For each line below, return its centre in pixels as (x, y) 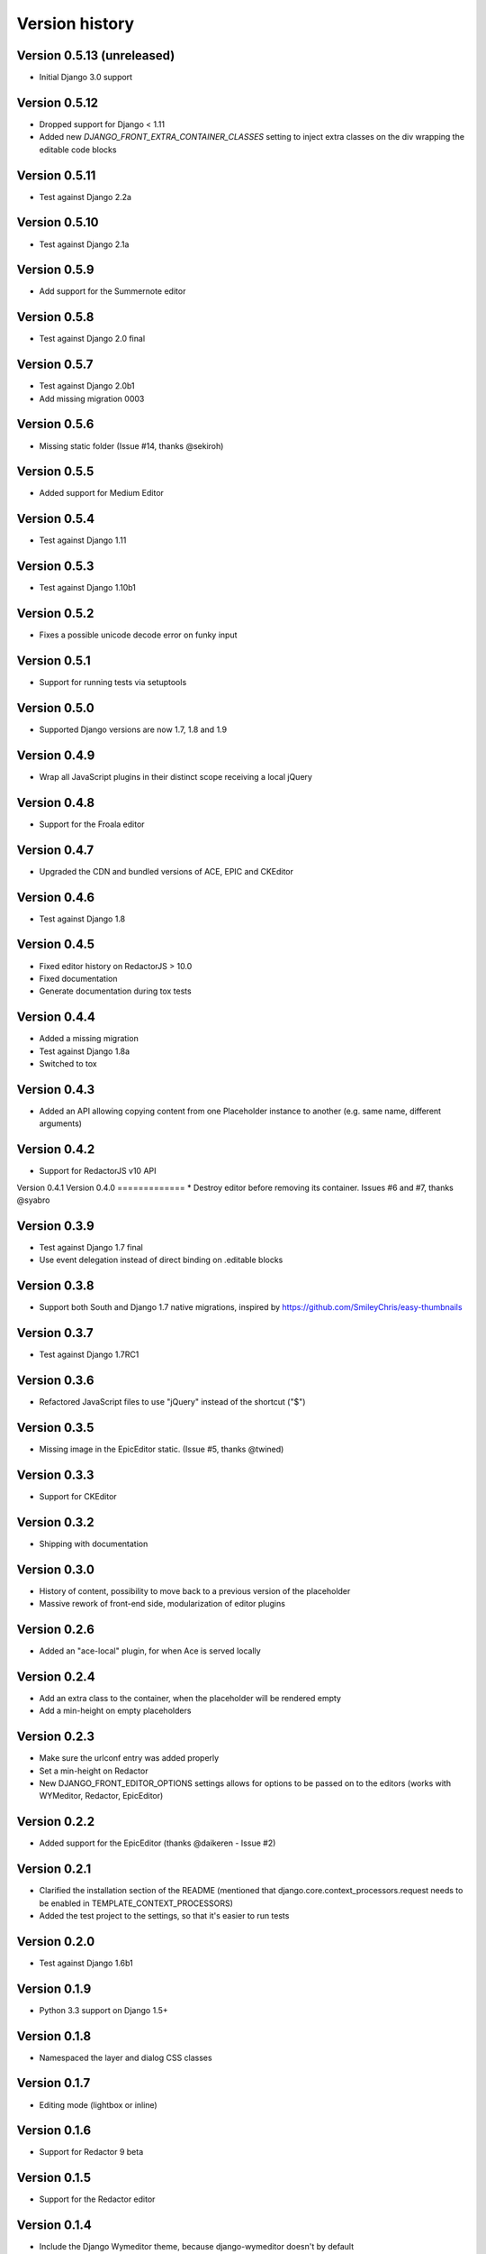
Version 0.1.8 (54, 2036)
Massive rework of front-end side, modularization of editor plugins (162, 1604)
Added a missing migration (89, 1039)
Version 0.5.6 (55, 424)
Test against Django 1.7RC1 (89, 1355)
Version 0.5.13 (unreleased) (96, 55)
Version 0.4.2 (56, 1150)
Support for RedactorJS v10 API (98, 1171)
